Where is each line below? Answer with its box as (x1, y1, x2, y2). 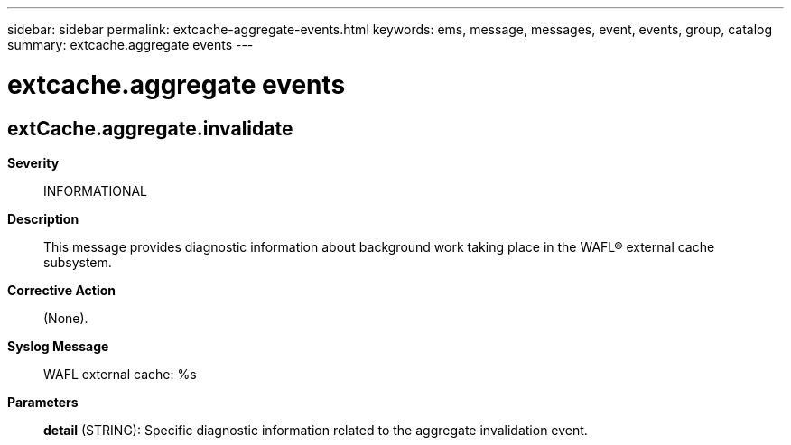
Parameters (7, 394, 79, 410)
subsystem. (43, 254, 112, 270)
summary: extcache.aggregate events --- (7, 37, 254, 52)
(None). (43, 310, 88, 326)
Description (7, 210, 79, 227)
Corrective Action (7, 282, 116, 298)
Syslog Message (7, 338, 109, 354)
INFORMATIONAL (43, 182, 148, 199)
